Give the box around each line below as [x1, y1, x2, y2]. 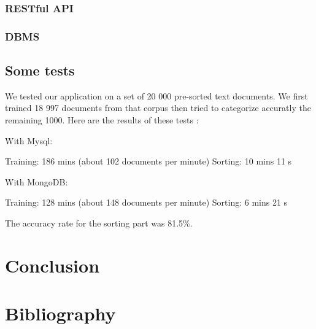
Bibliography [5, 301, 116, 326]
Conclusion [5, 252, 100, 277]
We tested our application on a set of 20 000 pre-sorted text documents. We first [5, 89, 308, 102]
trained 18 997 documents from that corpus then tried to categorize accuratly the [5, 101, 311, 114]
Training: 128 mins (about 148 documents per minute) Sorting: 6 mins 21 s [5, 196, 288, 209]
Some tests [5, 61, 75, 80]
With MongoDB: [5, 175, 68, 188]
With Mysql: [5, 134, 53, 147]
